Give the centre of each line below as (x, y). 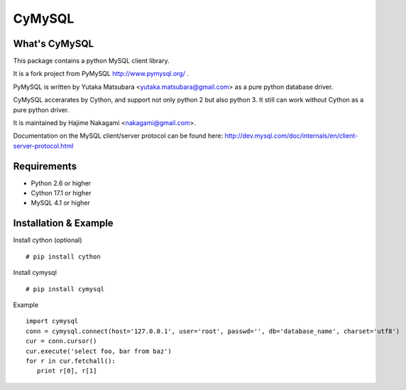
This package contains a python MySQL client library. (91, 61)
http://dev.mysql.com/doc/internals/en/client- (291, 136)
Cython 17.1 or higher (61, 193)
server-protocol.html (43, 146)
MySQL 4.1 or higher (60, 203)
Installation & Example (63, 223)
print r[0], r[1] (67, 371)
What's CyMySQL (54, 44)
